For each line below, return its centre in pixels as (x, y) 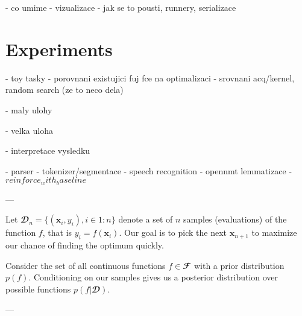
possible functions (38, 289)
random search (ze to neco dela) (64, 90)
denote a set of (146, 219)
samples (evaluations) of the (235, 219)
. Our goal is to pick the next (173, 232)
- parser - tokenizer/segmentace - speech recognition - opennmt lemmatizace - (149, 170)
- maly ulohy (29, 109)
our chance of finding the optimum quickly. (85, 245)
